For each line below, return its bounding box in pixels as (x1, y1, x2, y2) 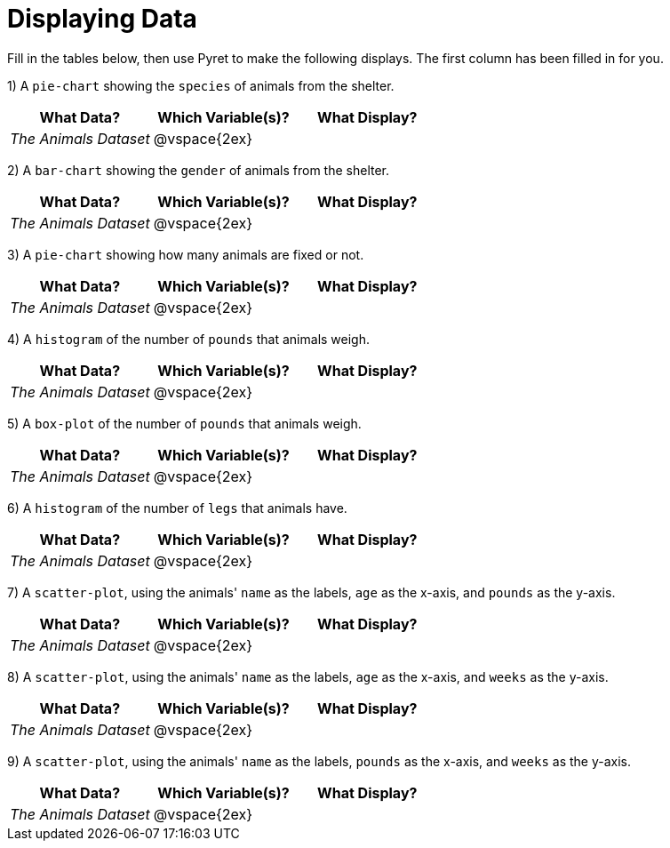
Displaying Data (7, 4, 197, 34)
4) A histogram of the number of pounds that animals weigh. (7, 331, 371, 347)
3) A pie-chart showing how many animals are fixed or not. (7, 246, 364, 262)
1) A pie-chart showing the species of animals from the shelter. (7, 77, 395, 93)
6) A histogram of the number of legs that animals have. (7, 500, 347, 516)
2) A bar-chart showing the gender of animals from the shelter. (7, 162, 390, 178)
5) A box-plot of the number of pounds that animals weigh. (7, 415, 362, 431)
